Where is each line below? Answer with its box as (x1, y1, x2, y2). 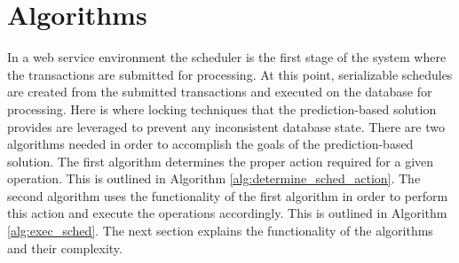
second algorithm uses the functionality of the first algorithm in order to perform (7, 186, 448, 205)
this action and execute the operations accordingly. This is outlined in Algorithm (7, 204, 447, 222)
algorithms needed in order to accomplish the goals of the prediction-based (7, 135, 414, 153)
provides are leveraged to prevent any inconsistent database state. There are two (7, 117, 445, 135)
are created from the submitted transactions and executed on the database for (7, 82, 432, 101)
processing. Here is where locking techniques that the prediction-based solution (7, 99, 437, 118)
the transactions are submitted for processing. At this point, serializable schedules (7, 65, 453, 83)
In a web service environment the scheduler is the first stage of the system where (7, 48, 447, 66)
